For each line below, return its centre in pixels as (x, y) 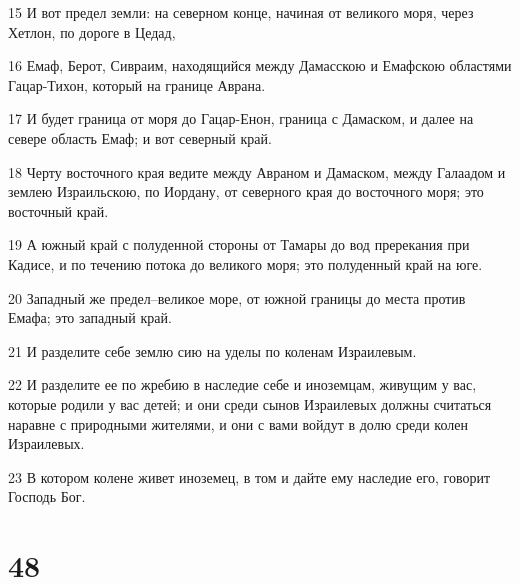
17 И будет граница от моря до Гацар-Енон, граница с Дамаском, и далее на (241, 118)
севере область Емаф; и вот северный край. (140, 137)
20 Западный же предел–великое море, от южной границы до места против (237, 297)
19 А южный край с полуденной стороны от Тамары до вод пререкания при (239, 244)
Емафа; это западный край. (90, 317)
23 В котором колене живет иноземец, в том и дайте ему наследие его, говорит (249, 476)
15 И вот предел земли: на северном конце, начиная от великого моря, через (241, 12)
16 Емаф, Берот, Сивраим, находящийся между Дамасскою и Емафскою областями (260, 65)
